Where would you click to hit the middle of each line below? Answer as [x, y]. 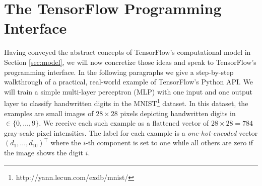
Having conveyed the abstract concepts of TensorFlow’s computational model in [127, 52]
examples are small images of [49, 113]
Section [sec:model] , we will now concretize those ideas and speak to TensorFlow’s [130, 62]
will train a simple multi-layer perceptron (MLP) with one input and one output [128, 91]
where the [66, 143]
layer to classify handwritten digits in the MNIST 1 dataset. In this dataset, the [126, 102]
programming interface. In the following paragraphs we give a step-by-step [119, 72]
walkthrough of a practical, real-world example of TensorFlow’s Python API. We [129, 82]
